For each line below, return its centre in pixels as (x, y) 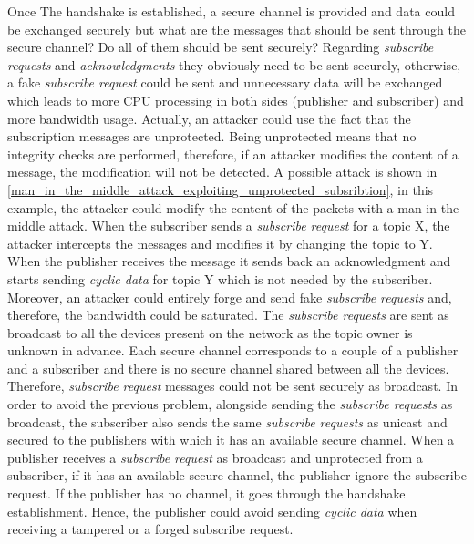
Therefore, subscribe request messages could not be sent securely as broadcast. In (232, 386)
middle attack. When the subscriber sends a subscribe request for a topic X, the (229, 226)
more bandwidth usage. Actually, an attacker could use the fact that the (209, 118)
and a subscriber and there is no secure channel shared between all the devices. (228, 368)
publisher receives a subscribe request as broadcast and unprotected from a (215, 457)
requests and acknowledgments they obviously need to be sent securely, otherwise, (234, 64)
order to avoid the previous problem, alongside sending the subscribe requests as (230, 404)
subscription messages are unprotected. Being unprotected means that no (212, 136)
